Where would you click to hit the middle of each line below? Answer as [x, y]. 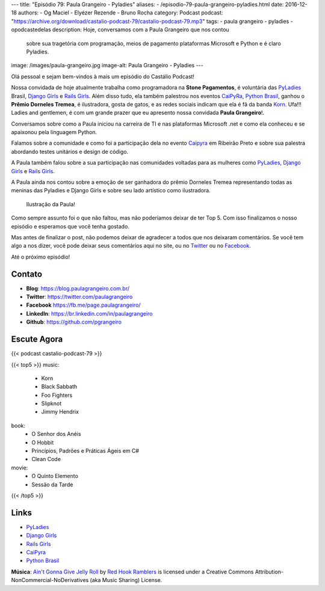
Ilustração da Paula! [51, 204]
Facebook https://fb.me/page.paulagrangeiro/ [83, 305]
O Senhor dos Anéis [56, 434]
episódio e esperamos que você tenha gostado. [70, 226]
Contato [26, 274]
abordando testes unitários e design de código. [70, 152]
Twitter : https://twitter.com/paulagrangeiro [79, 297]
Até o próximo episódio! [41, 257]
